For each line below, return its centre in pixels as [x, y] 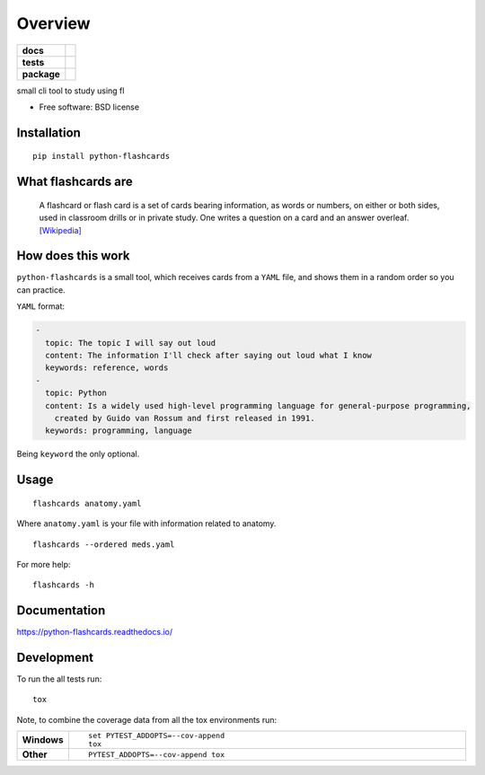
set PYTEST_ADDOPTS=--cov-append [156, 736]
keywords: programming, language [119, 431]
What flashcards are [75, 182]
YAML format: [41, 306]
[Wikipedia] [61, 230]
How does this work [73, 256]
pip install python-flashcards [101, 156]
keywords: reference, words [107, 368]
